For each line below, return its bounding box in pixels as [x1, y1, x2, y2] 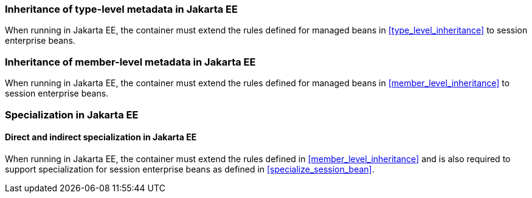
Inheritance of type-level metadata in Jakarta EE [5, 3, 238, 15]
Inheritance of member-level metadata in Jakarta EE [5, 55, 256, 68]
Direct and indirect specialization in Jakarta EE [5, 132, 197, 143]
